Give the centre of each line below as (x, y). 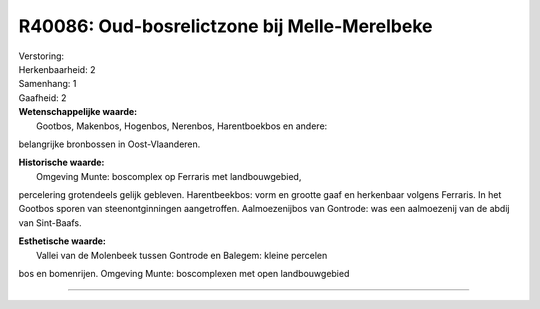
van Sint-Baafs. (50, 222)
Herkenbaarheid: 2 (57, 69)
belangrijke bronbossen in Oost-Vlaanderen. (109, 144)
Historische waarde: (61, 162)
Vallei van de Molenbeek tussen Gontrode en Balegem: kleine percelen (182, 255)
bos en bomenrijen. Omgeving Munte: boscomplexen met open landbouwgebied (184, 274)
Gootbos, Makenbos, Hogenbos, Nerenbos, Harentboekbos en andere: (182, 126)
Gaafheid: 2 (42, 97)
